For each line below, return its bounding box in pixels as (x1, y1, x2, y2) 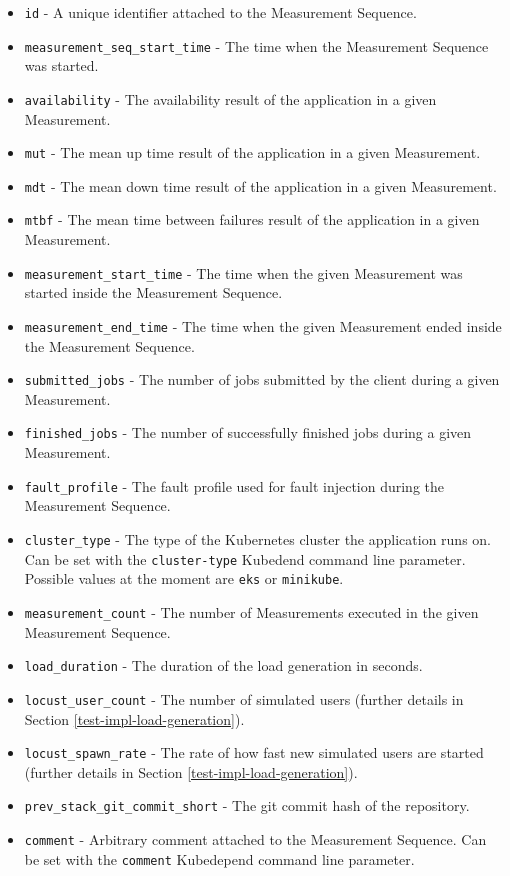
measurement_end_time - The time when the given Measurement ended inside (24, 315, 502, 336)
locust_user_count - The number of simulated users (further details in (24, 688, 464, 709)
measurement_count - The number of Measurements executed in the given (24, 601, 479, 622)
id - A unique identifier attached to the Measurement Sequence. (24, 2, 417, 22)
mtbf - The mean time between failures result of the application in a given (24, 209, 480, 230)
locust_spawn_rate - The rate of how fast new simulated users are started (24, 742, 484, 763)
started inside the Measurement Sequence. (24, 282, 283, 303)
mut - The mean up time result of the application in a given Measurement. (24, 142, 481, 163)
